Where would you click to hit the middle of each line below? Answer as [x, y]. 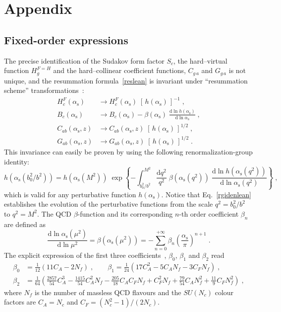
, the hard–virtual [200, 60]
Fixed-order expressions [66, 39]
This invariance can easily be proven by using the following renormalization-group [128, 151]
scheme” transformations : [44, 90]
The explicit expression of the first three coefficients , [85, 255]
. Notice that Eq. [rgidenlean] [206, 194]
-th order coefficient [209, 213]
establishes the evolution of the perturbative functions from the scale [109, 204]
